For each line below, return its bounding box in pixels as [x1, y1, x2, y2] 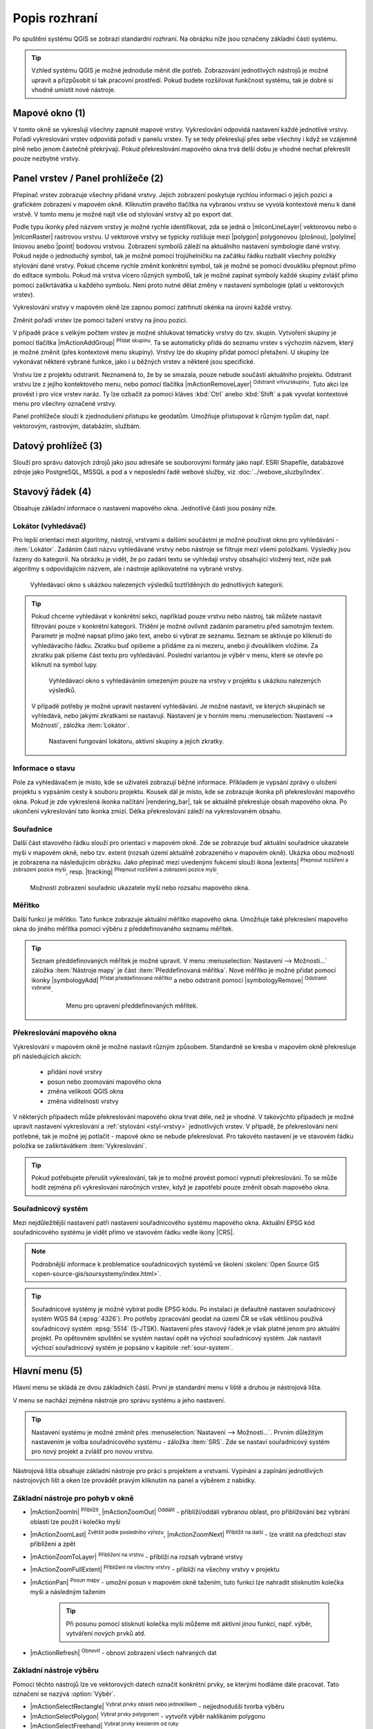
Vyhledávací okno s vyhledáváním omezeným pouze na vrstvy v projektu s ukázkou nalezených [48, 676, 321, 685]
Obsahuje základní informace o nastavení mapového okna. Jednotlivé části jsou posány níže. [12, 503, 278, 512]
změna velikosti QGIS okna [47, 1087, 124, 1095]
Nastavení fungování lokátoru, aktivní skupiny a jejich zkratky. [48, 737, 224, 745]
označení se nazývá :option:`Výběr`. [12, 1690, 115, 1698]
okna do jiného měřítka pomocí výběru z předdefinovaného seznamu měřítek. [12, 925, 234, 933]
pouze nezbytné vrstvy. [12, 154, 80, 163]
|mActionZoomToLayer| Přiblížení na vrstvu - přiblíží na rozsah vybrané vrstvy [30, 1551, 243, 1561]
